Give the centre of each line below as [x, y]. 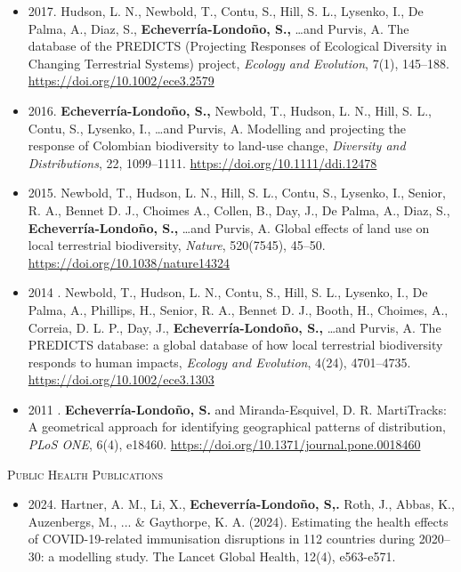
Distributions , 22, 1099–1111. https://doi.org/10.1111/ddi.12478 [202, 162]
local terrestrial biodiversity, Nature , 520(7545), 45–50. [177, 245]
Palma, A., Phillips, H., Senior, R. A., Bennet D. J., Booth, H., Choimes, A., [238, 309]
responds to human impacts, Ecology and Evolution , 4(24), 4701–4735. [219, 362]
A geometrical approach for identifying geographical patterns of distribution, [237, 427]
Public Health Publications [85, 474]
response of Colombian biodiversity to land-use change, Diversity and [217, 145]
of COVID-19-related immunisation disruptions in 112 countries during [222, 539]
